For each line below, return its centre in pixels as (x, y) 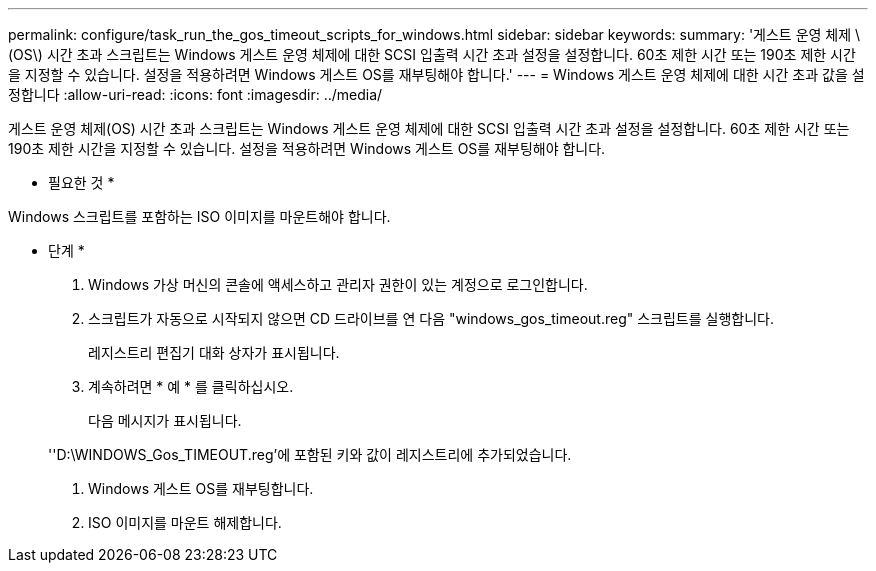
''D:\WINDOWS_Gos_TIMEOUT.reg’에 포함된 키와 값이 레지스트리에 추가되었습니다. (310, 454)
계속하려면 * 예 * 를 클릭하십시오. (191, 386)
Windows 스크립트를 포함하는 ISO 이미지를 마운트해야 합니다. (199, 216)
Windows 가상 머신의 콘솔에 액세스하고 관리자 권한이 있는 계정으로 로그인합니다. (338, 284)
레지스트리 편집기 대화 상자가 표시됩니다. (214, 352)
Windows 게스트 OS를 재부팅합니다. (201, 488)
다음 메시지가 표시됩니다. (165, 420)
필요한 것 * (81, 182)
